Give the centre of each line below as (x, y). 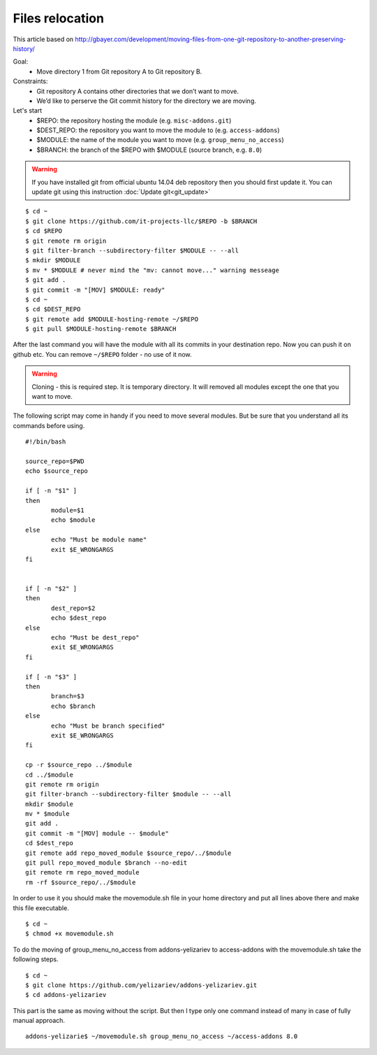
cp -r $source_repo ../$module (79, 765)
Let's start (28, 111)
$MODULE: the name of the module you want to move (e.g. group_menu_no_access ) (160, 140)
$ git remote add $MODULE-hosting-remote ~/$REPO (112, 319)
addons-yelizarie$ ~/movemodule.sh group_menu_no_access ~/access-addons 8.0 (162, 1036)
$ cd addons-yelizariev (66, 995)
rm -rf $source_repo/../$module (81, 882)
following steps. (36, 959)
